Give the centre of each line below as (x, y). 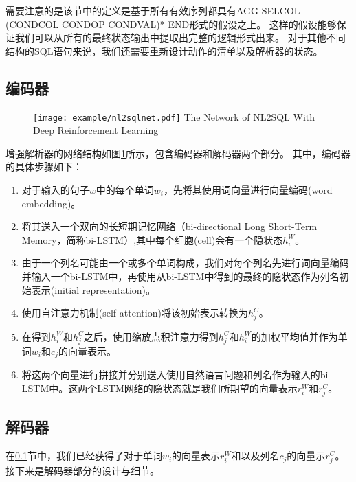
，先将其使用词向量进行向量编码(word (248, 190)
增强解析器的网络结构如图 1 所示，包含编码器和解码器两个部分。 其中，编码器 (178, 153)
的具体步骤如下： (44, 167)
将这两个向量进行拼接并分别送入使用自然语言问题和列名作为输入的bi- (177, 375)
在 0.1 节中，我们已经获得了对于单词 (84, 456)
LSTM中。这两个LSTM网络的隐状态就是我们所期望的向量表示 (159, 388)
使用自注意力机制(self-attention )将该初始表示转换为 (135, 313)
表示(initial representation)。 (93, 289)
